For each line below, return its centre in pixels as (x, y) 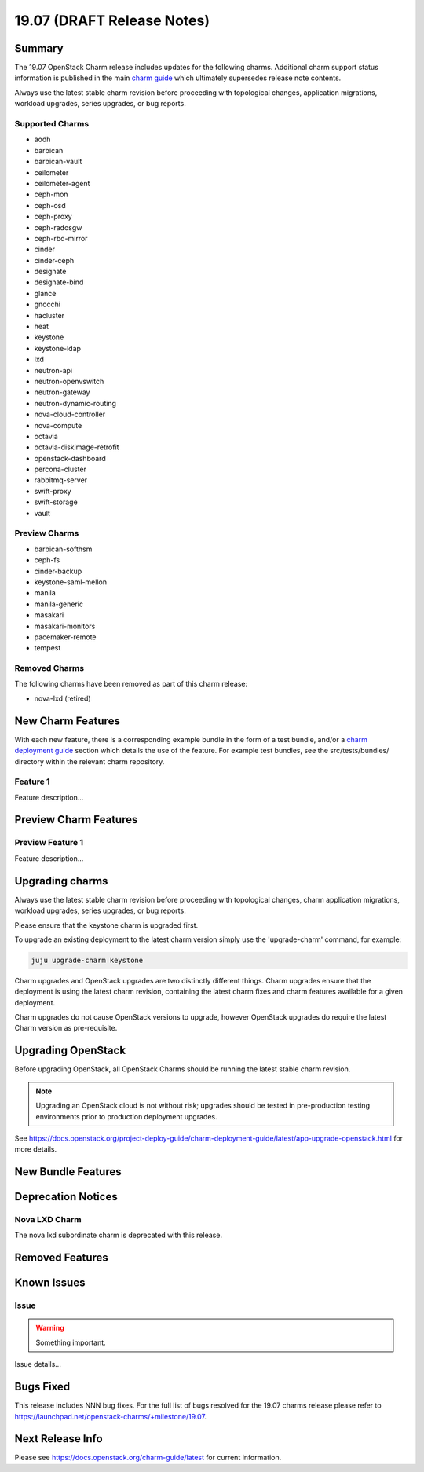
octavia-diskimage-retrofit (77, 447)
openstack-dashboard (70, 458)
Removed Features (62, 1258)
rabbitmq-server (61, 480)
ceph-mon (51, 194)
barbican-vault (58, 162)
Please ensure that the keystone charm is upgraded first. (106, 925)
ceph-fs (47, 560)
